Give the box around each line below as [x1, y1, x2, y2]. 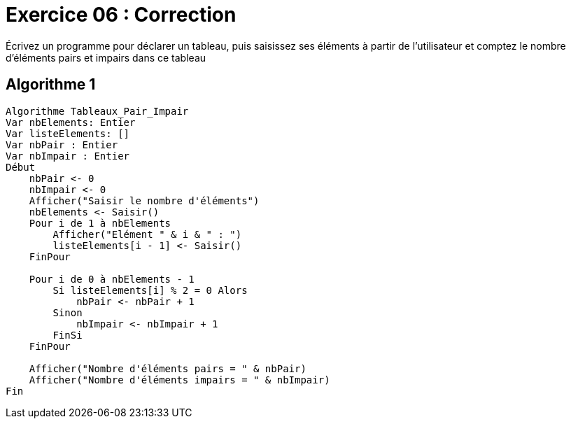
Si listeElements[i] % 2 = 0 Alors [52, 284, 248, 296]
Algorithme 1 [6, 76, 96, 94]
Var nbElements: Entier [6, 116, 136, 128]
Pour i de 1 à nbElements [29, 217, 171, 229]
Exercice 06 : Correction [6, 3, 237, 27]
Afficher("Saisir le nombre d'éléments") [29, 195, 260, 206]
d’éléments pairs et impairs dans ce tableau [6, 51, 206, 64]
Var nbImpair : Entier [6, 150, 130, 162]
